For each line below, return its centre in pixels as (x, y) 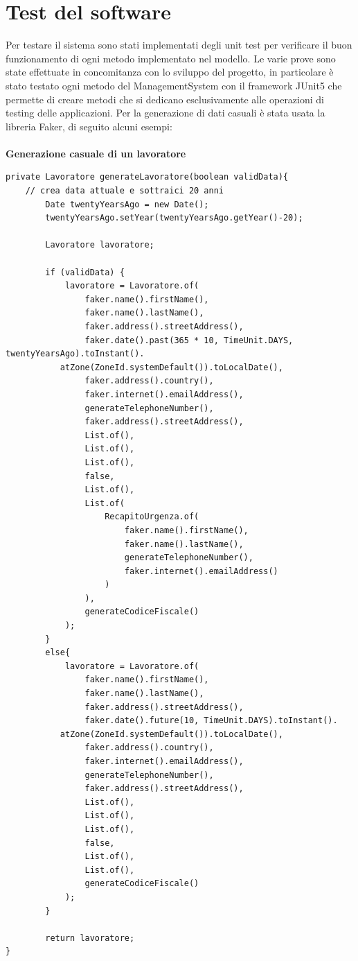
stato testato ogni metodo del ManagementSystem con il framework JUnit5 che (174, 85)
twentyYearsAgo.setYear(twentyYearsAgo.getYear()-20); (174, 218)
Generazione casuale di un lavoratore (96, 153)
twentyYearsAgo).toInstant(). (75, 354)
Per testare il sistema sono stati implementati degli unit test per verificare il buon (179, 45)
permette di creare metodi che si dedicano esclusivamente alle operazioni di (165, 99)
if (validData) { (85, 272)
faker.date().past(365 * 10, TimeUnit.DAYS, (189, 340)
